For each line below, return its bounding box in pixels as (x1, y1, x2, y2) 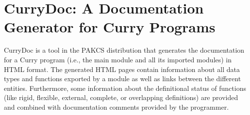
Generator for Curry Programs (4, 17, 216, 37)
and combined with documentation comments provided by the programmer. (4, 101, 229, 112)
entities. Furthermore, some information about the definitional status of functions (4, 83, 246, 93)
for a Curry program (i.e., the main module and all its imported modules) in (4, 54, 232, 64)
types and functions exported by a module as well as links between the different (4, 73, 241, 84)
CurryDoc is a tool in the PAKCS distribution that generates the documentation (4, 45, 245, 55)
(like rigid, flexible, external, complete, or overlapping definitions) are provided (4, 92, 238, 102)
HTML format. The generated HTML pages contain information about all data (4, 64, 240, 74)
